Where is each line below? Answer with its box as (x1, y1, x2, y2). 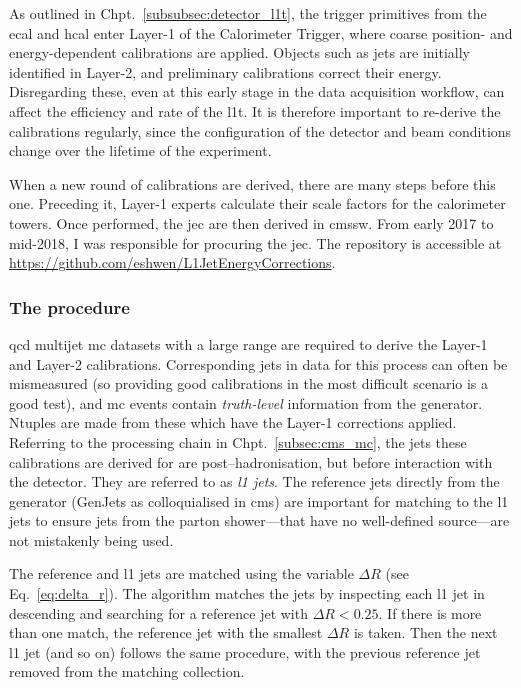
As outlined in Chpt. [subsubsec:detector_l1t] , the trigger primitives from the (9, 3, 487, 23)
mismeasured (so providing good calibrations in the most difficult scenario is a (9, 373, 489, 394)
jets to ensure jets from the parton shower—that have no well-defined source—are (9, 510, 510, 531)
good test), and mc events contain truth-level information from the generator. (9, 392, 483, 413)
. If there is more (378, 602, 482, 623)
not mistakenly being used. (9, 529, 174, 550)
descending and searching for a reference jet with (9, 602, 308, 623)
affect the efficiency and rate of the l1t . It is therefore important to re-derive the (9, 100, 501, 121)
